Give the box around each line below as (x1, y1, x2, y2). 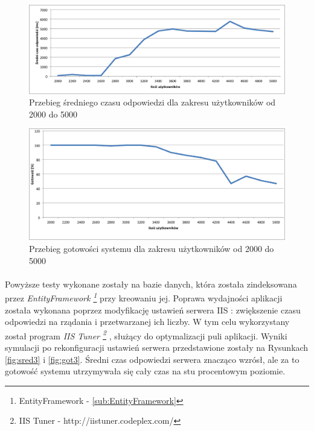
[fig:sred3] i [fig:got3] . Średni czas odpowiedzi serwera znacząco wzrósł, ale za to (5, 353, 300, 365)
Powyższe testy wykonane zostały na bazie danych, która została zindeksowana (5, 277, 297, 290)
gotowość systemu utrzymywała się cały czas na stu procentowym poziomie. (5, 365, 286, 377)
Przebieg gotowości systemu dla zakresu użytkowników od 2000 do (29, 242, 274, 254)
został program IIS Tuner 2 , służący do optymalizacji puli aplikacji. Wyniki (5, 327, 287, 342)
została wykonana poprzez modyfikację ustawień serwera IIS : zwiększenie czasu (5, 303, 301, 316)
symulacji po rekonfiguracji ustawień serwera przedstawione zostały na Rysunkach (5, 341, 309, 354)
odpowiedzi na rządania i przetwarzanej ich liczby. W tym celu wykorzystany (5, 315, 290, 328)
